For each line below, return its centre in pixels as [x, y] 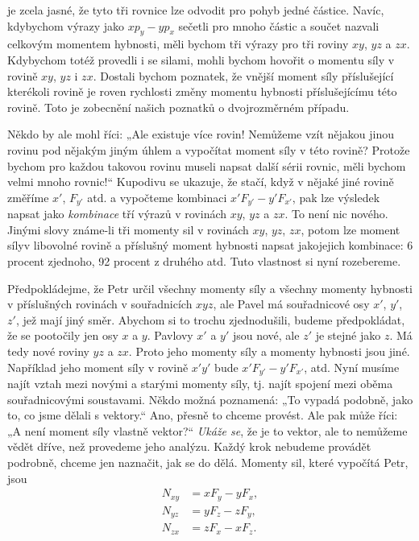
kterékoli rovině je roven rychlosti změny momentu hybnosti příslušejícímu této [202, 91]
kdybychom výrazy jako [66, 25]
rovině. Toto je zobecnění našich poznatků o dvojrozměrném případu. [178, 107]
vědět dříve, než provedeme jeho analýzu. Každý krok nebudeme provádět [189, 446]
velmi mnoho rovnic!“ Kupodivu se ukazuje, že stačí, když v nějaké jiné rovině [201, 182]
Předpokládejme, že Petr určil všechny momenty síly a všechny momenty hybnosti [210, 288]
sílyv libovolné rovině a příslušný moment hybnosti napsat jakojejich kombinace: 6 [210, 245]
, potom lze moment [351, 229]
